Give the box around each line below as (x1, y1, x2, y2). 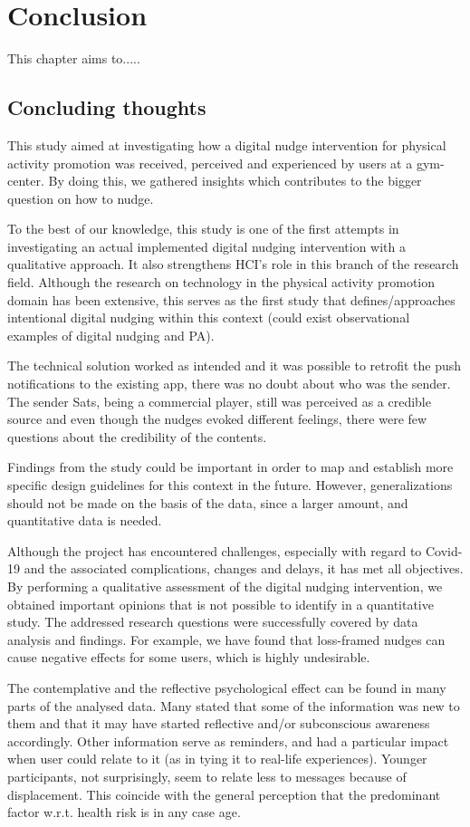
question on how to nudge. (7, 188, 154, 207)
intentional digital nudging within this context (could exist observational (7, 308, 410, 327)
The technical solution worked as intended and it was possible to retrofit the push (7, 356, 462, 375)
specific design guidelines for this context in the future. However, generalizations (7, 476, 453, 495)
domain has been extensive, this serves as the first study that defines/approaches (7, 290, 456, 309)
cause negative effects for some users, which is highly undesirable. (7, 648, 370, 667)
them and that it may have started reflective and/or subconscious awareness (7, 714, 430, 733)
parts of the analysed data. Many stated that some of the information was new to (7, 696, 460, 715)
